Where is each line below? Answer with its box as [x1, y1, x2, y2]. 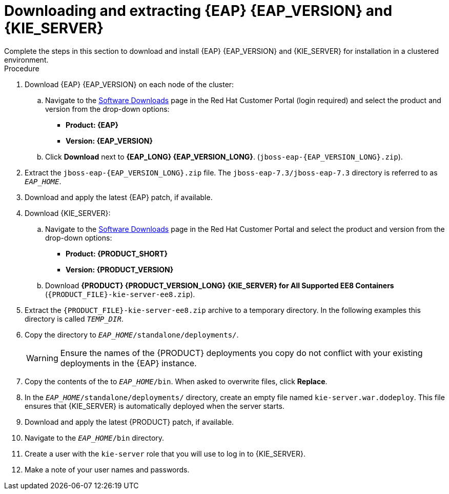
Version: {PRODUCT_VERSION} [66, 265, 174, 274]
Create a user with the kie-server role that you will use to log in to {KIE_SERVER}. [25, 449, 305, 458]
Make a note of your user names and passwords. [25, 465, 190, 474]
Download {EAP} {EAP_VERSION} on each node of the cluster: [25, 80, 234, 89]
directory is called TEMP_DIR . [25, 314, 124, 323]
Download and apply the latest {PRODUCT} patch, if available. [25, 417, 234, 426]
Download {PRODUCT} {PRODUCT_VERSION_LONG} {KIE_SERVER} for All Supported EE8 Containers [45, 281, 394, 290]
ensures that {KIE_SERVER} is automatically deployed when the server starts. [25, 401, 284, 410]
